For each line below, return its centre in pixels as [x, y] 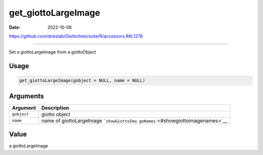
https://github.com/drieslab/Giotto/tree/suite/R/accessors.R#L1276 [76, 36]
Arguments [27, 96]
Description [55, 108]
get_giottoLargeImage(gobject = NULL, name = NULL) [82, 81]
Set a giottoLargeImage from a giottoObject [53, 52]
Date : [15, 27]
